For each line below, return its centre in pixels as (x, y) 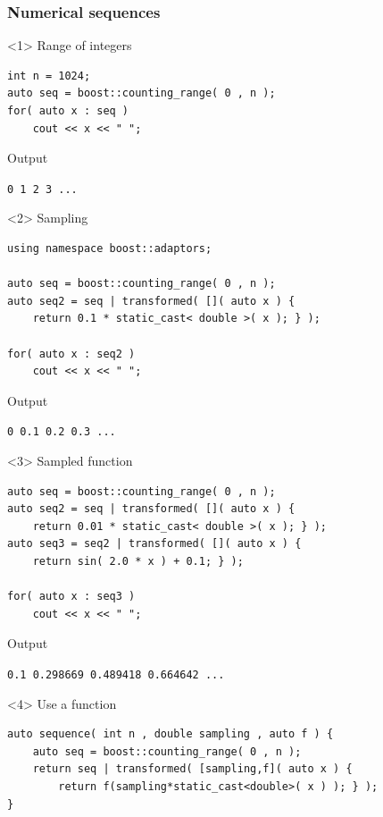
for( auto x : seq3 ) (71, 597)
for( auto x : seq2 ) (71, 354)
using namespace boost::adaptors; (110, 249)
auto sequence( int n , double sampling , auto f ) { (171, 734)
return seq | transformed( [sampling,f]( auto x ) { (192, 769)
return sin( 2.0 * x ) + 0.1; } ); (138, 561)
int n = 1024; (49, 76)
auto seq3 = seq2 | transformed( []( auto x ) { (154, 544)
